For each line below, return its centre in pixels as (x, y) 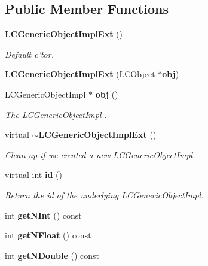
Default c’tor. (29, 54)
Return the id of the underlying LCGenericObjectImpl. (104, 194)
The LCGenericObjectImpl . (56, 114)
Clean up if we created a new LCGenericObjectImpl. (100, 154)
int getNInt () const (43, 215)
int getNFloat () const (48, 235)
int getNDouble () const (52, 255)
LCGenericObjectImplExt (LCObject (80, 74)
